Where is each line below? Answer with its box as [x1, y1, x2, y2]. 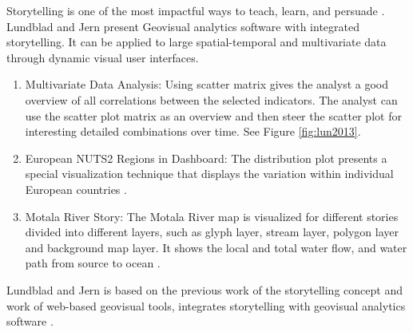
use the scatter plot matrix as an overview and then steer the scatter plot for [25, 107, 402, 124]
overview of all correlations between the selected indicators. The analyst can [25, 91, 398, 108]
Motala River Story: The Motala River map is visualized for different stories [25, 207, 399, 224]
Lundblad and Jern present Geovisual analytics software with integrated [6, 18, 359, 34]
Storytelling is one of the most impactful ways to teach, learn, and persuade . [6, 2, 385, 18]
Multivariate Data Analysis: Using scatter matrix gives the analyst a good [25, 76, 389, 93]
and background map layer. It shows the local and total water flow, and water [25, 239, 407, 255]
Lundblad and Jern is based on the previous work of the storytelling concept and [6, 281, 403, 298]
